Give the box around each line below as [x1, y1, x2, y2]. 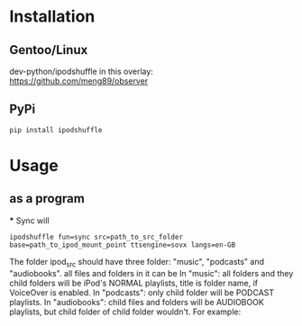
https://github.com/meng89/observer [9, 76, 149, 86]
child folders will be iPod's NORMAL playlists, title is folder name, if [9, 277, 259, 288]
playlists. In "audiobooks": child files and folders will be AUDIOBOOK [9, 296, 264, 307]
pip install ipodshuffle [9, 125, 103, 134]
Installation [9, 6, 96, 27]
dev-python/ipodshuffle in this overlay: [9, 66, 153, 77]
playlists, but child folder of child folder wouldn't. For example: [9, 306, 242, 317]
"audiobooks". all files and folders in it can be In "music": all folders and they [9, 267, 294, 278]
